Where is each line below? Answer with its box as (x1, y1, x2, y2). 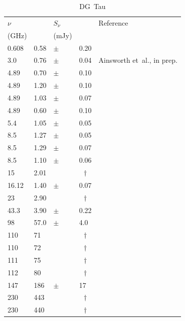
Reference (98, 17, 128, 28)
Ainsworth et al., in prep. (98, 55, 177, 65)
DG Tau (79, 1, 106, 11)
